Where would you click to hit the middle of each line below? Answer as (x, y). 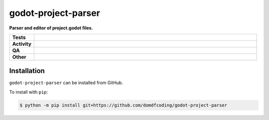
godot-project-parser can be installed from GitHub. (66, 83)
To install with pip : (29, 92)
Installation (27, 71)
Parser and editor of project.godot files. (51, 28)
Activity (22, 44)
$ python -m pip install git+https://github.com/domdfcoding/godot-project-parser (124, 105)
